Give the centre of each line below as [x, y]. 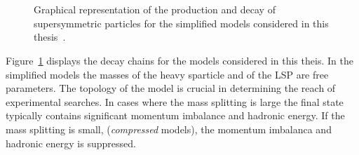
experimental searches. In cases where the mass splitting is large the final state [175, 101]
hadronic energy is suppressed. [71, 143]
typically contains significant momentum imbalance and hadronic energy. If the [175, 115]
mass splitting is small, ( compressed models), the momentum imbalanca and [169, 129]
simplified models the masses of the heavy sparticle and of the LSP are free [167, 74]
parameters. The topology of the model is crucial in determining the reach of [171, 88]
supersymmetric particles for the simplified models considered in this [181, 23]
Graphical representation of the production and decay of [155, 9]
